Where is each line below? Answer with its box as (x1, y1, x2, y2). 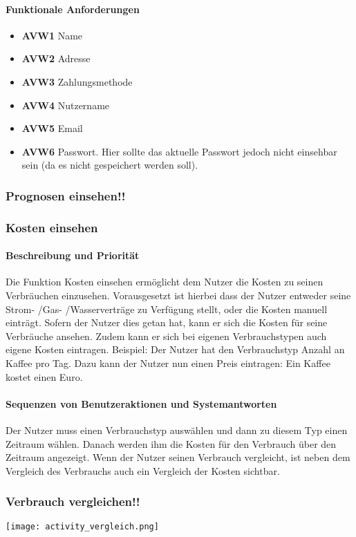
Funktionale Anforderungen (6, 1, 140, 16)
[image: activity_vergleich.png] (6, 521, 159, 531)
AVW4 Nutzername (21, 97, 110, 112)
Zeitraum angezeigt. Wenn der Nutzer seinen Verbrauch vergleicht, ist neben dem (6, 450, 350, 464)
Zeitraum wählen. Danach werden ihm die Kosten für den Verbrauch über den (6, 436, 337, 451)
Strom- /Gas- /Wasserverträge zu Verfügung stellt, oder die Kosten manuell (6, 301, 328, 316)
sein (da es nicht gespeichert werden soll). (21, 158, 198, 172)
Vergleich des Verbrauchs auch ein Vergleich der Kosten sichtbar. (6, 463, 280, 478)
